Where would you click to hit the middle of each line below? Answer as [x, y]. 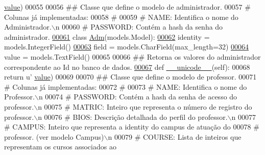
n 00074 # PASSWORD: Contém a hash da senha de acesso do [138, 97]
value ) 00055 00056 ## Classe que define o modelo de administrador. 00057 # [127, 7]
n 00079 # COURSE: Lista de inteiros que [175, 136]
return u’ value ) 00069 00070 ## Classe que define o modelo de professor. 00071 [130, 77]
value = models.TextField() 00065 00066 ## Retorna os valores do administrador [132, 56]
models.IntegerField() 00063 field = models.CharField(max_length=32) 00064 [126, 47]
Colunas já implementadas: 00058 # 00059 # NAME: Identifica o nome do [121, 17]
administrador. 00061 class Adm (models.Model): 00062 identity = [107, 36]
